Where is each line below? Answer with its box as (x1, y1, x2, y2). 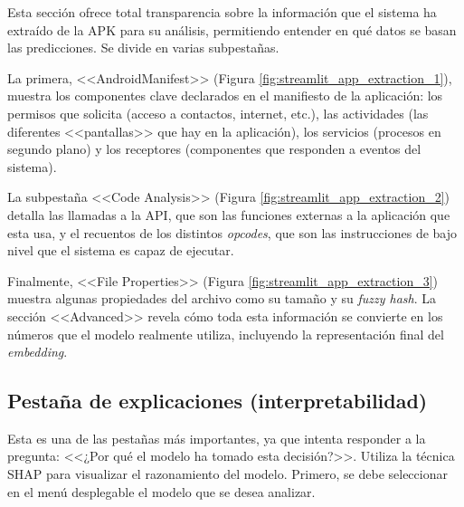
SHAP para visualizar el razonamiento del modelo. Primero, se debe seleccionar (7, 464, 448, 483)
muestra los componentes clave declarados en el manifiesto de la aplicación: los (7, 86, 443, 105)
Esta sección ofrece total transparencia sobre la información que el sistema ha (7, 3, 437, 21)
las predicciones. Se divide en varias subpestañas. (7, 38, 279, 57)
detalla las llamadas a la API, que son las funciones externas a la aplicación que (7, 205, 450, 224)
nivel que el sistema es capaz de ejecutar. (7, 241, 234, 260)
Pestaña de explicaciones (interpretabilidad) (7, 387, 428, 415)
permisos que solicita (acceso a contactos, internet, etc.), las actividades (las (7, 103, 429, 122)
